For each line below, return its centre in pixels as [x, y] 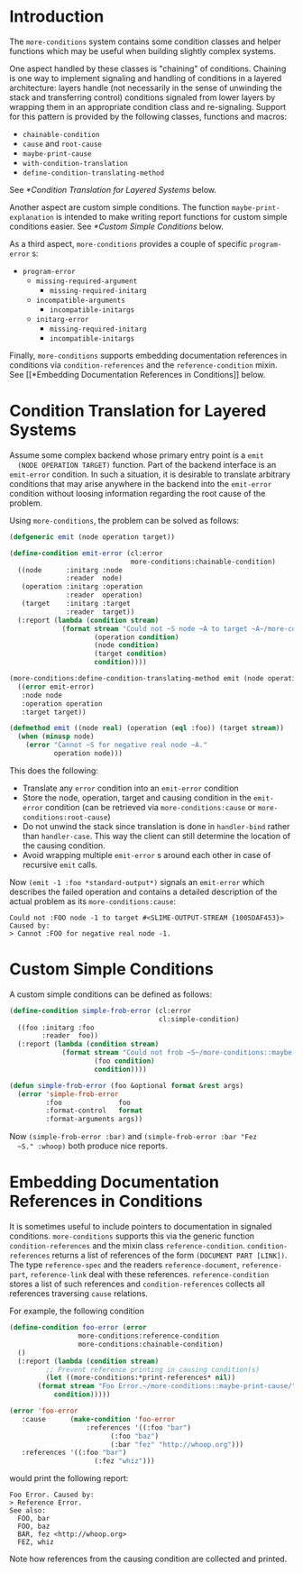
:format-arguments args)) [94, 1120]
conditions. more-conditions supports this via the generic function [132, 1236]
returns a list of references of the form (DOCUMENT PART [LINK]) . [170, 1256]
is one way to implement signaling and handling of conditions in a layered [146, 78]
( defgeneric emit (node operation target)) [92, 537]
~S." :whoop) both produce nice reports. [93, 1146]
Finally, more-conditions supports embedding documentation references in [148, 355]
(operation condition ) [137, 637]
